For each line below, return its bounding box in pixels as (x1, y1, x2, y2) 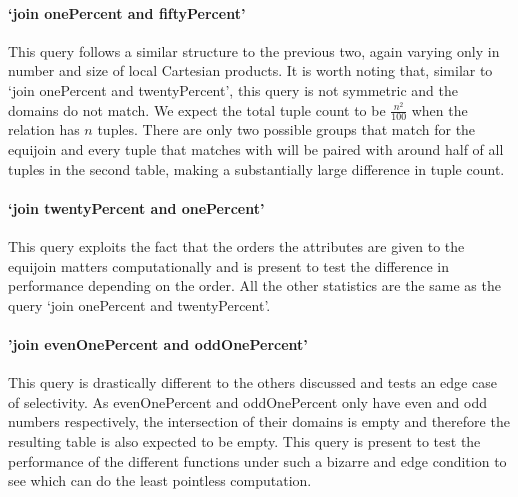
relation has (8, 119, 80, 140)
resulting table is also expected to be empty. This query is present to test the (8, 430, 481, 451)
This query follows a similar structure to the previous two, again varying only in (8, 40, 500, 61)
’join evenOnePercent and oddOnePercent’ (8, 333, 308, 354)
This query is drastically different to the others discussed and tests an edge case (8, 372, 497, 393)
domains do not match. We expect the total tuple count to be (8, 99, 386, 120)
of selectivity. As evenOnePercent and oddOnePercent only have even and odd (8, 391, 487, 412)
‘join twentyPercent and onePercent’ (8, 197, 265, 218)
